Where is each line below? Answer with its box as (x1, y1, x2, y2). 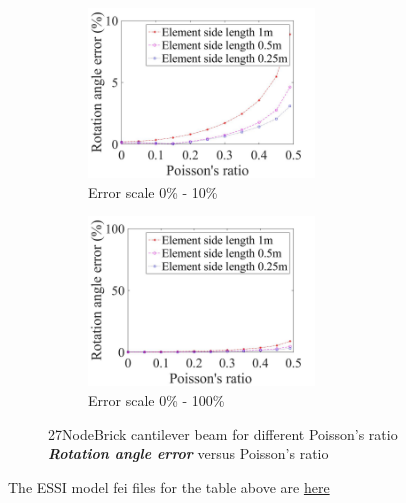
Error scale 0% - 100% (88, 389, 225, 410)
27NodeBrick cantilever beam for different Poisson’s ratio (48, 423, 398, 444)
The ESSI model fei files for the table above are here (8, 476, 330, 497)
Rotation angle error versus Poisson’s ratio (48, 443, 329, 464)
